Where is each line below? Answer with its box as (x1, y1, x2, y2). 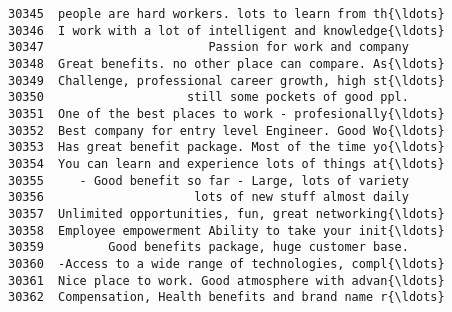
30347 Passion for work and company (8, 40, 409, 55)
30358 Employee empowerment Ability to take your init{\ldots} (8, 223, 445, 238)
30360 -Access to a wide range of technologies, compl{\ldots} (8, 256, 445, 271)
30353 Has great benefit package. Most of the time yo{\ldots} (8, 140, 445, 155)
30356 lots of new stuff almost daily (8, 190, 409, 205)
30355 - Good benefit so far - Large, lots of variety (8, 173, 409, 188)
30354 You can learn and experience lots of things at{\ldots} (8, 156, 445, 171)
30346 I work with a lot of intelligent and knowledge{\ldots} (8, 23, 445, 38)
